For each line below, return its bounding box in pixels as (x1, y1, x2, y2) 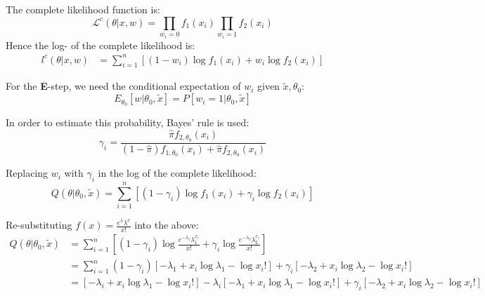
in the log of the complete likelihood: (98, 166, 257, 180)
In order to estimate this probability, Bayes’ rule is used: (6, 114, 250, 129)
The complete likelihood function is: (6, 2, 160, 16)
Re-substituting (6, 217, 72, 232)
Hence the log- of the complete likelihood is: (6, 37, 195, 52)
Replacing (6, 166, 48, 180)
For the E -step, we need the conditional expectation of (6, 79, 241, 93)
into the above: (134, 217, 199, 232)
